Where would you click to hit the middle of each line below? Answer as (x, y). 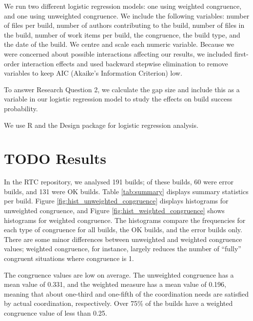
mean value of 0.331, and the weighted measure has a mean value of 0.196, (115, 284)
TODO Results (55, 158)
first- (241, 53)
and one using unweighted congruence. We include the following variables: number (127, 15)
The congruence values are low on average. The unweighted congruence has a (119, 274)
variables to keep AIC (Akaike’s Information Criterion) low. (93, 73)
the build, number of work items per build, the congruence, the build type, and (122, 34)
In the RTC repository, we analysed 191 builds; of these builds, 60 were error (119, 182)
